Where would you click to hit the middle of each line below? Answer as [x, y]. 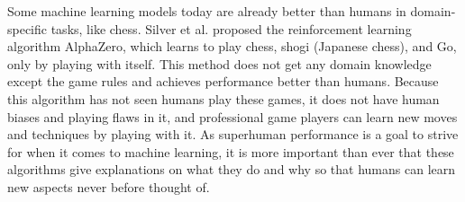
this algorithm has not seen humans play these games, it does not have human [223, 98]
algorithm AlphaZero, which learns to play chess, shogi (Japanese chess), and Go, [232, 46]
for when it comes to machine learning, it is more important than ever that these [231, 151]
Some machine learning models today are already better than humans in [207, 11]
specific [27, 28]
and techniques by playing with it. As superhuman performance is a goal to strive [233, 134]
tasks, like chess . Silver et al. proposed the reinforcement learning [231, 28]
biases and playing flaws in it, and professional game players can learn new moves [232, 116]
